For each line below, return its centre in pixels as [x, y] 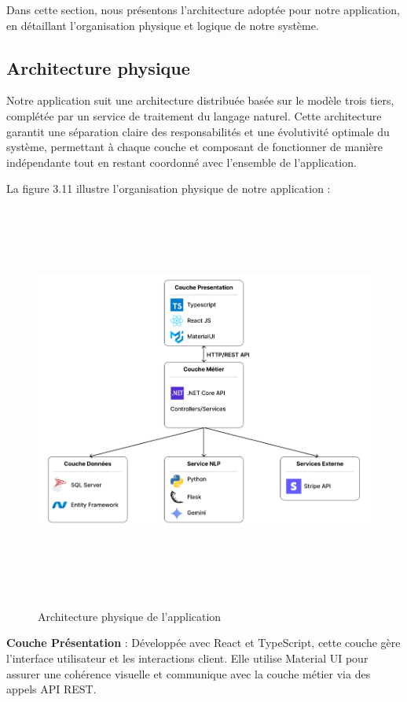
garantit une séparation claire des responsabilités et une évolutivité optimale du [198, 131]
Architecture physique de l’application [130, 616]
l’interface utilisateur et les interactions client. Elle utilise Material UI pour [187, 658]
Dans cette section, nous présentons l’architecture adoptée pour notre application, [203, 9]
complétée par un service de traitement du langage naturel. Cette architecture [194, 115]
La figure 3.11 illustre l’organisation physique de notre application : [169, 188]
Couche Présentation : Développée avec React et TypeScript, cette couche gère [203, 643]
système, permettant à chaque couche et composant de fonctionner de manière [195, 147]
